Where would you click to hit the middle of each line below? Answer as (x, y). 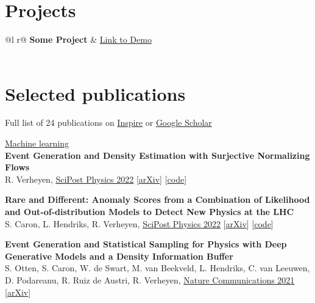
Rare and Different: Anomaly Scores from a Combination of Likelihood (157, 199)
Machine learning (37, 143)
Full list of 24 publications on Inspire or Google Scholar (108, 122)
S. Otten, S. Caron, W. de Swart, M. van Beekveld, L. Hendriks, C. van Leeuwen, (157, 268)
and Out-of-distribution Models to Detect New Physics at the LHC (150, 211)
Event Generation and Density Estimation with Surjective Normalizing (157, 155)
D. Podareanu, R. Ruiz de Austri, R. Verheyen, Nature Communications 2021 (150, 279)
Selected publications (95, 93)
